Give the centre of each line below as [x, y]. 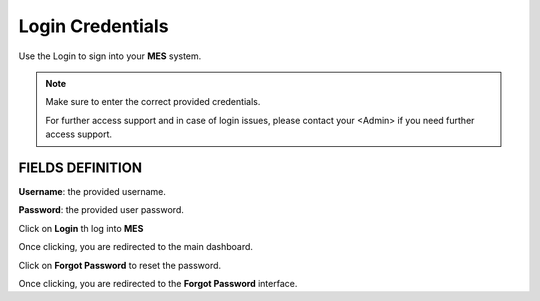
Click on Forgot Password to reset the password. [120, 265]
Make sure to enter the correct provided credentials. [153, 102]
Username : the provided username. [92, 192]
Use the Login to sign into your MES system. [110, 56]
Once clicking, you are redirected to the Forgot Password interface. [158, 283]
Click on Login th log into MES [81, 228]
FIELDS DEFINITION [80, 167]
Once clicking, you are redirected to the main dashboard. [136, 247]
